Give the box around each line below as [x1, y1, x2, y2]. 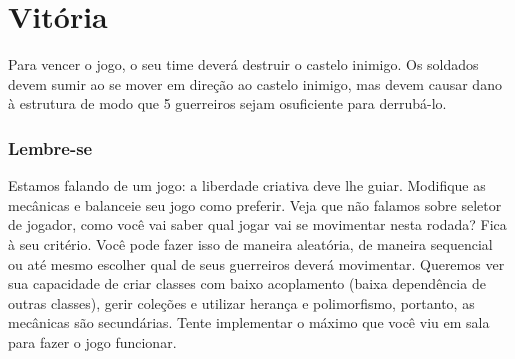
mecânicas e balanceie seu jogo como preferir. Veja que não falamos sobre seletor [8, 194, 502, 215]
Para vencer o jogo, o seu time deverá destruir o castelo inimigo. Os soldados [8, 54, 479, 75]
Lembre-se [8, 135, 93, 160]
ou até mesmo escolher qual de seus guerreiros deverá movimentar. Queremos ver [8, 253, 505, 274]
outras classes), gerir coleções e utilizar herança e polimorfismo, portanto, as [8, 292, 475, 313]
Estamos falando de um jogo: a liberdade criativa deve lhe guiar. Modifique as [8, 175, 486, 196]
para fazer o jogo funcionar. [8, 331, 177, 352]
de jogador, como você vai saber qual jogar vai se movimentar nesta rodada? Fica [8, 214, 507, 235]
